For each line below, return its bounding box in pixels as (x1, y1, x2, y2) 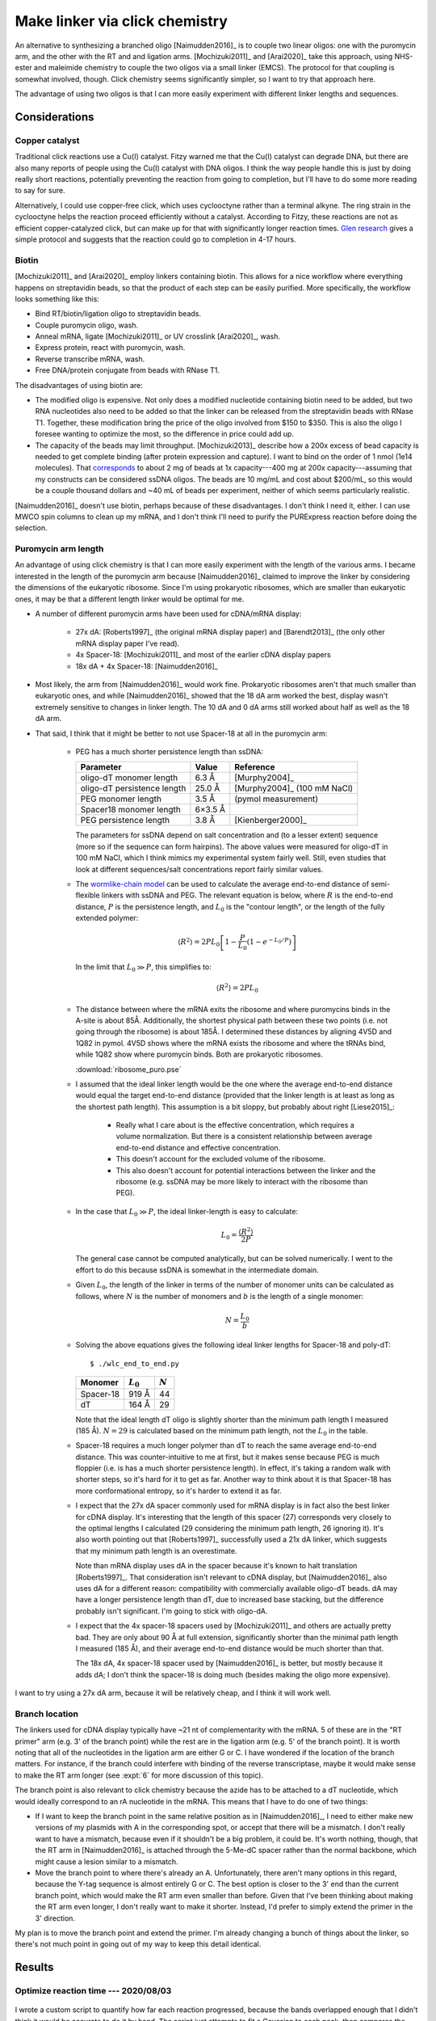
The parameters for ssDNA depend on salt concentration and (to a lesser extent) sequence (75, 830, 379, 840)
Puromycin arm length (15, 543, 104, 555)
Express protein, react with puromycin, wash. (35, 343, 186, 352)
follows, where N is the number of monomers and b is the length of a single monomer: (75, 1291, 363, 1301)
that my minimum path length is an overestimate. (75, 1546, 237, 1555)
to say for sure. (15, 186, 65, 196)
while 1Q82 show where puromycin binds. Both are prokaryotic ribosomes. (75, 1049, 323, 1059)
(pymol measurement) (234, 793, 319, 804)
